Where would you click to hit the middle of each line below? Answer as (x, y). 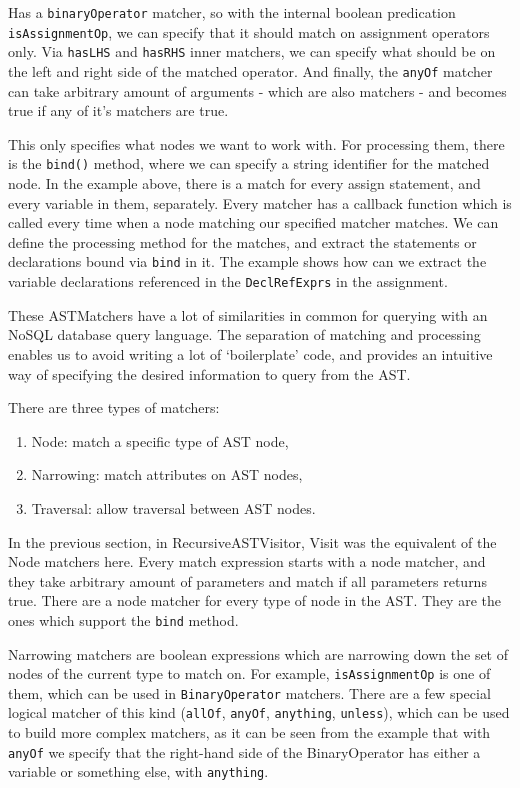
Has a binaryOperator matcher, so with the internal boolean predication (232, 12)
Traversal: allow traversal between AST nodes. (173, 507)
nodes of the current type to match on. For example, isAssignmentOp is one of (249, 673)
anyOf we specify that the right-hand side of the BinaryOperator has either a (244, 751)
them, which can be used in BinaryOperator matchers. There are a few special (249, 692)
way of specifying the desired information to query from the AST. (209, 373)
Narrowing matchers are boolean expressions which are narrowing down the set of (258, 653)
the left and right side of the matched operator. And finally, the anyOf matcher (250, 70)
